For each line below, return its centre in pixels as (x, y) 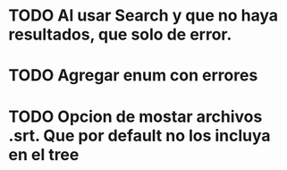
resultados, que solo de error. (120, 34)
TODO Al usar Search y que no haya (143, 16)
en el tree (44, 154)
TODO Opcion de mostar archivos (135, 116)
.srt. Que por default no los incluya (139, 136)
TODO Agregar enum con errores (133, 76)
